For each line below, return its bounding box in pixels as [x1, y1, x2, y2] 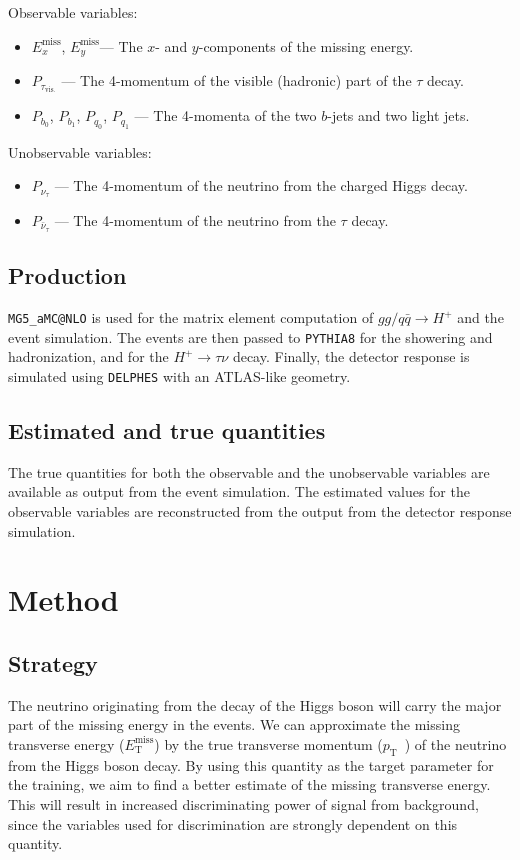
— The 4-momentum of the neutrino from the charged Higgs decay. [54, 175, 468, 196]
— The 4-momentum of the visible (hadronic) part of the [61, 70, 412, 91]
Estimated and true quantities [8, 415, 326, 446]
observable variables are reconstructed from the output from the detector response [8, 501, 512, 522]
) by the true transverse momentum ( [154, 733, 383, 754]
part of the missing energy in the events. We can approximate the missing [8, 714, 460, 735]
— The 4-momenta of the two [134, 105, 317, 126]
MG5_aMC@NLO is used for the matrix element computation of [8, 307, 374, 328]
